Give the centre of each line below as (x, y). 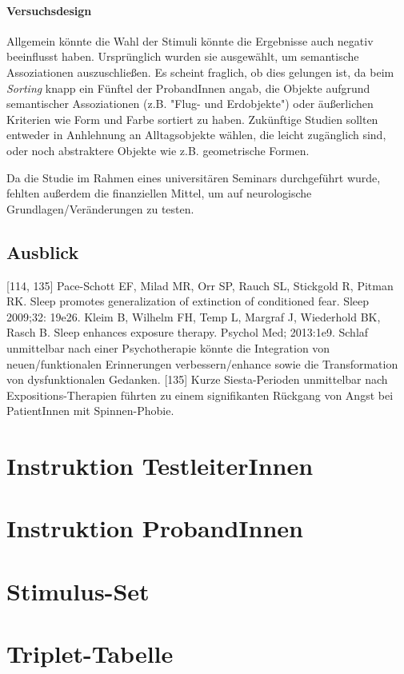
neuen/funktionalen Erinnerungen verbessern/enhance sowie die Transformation (202, 363)
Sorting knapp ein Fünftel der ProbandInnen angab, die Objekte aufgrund (188, 88)
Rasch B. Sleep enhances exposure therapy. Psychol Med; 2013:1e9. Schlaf (188, 332)
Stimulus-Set (78, 590)
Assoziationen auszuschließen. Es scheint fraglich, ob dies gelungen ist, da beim (200, 72)
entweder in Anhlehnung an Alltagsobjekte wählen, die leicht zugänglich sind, (196, 135)
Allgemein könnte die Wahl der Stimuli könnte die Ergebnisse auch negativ (190, 40)
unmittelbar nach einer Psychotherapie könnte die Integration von (168, 347)
